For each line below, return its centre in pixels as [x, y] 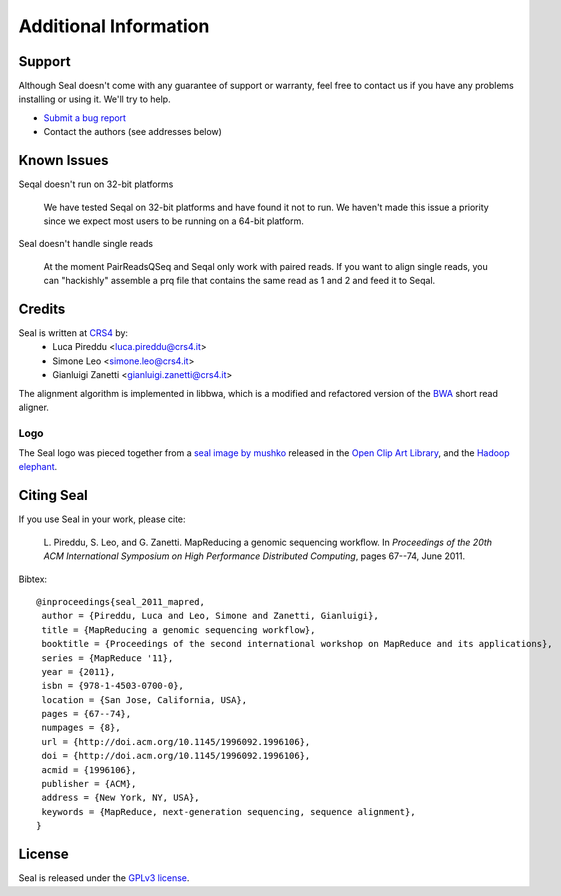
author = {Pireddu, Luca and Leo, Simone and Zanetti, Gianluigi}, [210, 616]
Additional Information [114, 26]
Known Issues [63, 160]
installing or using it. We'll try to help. [94, 99]
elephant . [38, 467]
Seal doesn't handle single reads [86, 244]
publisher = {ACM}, [89, 784]
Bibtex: [33, 579]
